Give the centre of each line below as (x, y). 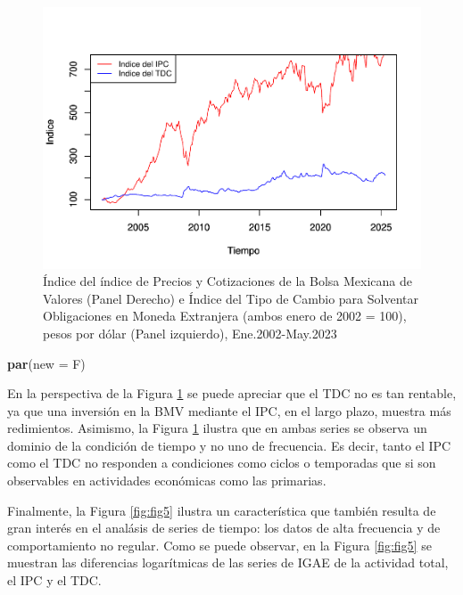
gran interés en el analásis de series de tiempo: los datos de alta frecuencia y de (224, 528)
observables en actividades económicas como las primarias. (167, 481)
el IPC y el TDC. (54, 580)
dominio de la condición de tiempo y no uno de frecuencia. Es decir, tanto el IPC (229, 445)
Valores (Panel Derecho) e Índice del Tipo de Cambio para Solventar (231, 298)
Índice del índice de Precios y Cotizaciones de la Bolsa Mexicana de (227, 281)
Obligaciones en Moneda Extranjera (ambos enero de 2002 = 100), (225, 316)
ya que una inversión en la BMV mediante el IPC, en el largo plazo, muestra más (229, 410)
